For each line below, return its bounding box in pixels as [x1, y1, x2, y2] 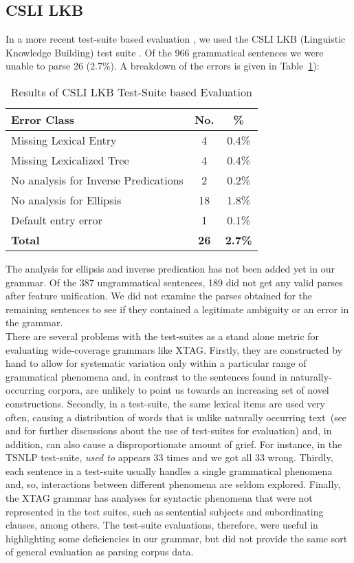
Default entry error [11, 211, 102, 228]
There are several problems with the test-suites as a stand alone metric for [5, 328, 320, 343]
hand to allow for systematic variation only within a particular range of [5, 356, 307, 370]
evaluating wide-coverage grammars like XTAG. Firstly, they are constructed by [5, 342, 342, 357]
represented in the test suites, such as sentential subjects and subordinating [5, 504, 324, 518]
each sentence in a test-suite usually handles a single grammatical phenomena [5, 463, 333, 478]
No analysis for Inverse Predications [11, 171, 184, 188]
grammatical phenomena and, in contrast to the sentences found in [5, 369, 287, 383]
